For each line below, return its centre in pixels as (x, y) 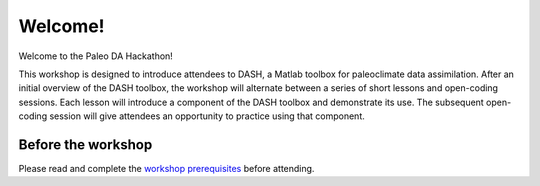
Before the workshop (85, 144)
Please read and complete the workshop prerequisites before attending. (166, 169)
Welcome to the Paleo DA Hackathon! (96, 56)
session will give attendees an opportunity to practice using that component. (207, 116)
